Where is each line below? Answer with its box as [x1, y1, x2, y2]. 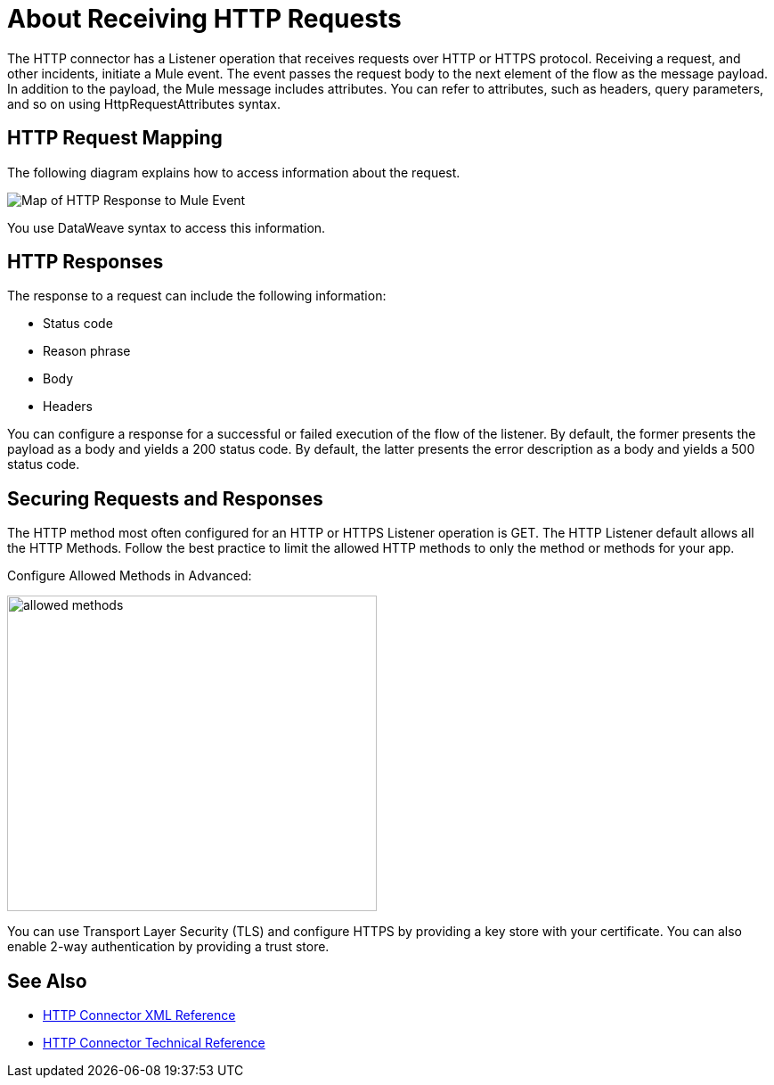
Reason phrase [43, 343, 131, 359]
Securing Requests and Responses [7, 487, 323, 510]
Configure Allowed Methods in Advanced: [7, 568, 252, 584]
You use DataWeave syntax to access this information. [7, 219, 326, 235]
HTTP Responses [7, 251, 164, 274]
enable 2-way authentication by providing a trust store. [7, 939, 330, 955]
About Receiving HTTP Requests [7, 4, 402, 34]
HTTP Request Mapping [7, 127, 223, 150]
